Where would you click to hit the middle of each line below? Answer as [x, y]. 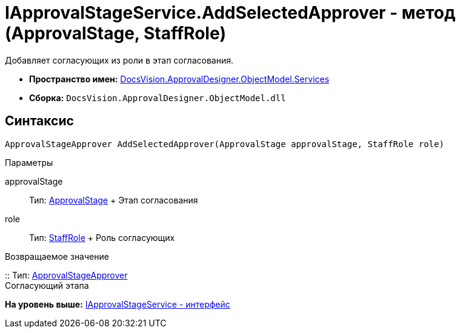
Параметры [29, 162]
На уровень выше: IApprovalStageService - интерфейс [118, 304]
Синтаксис [39, 121]
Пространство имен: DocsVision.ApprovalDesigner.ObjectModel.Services [179, 79]
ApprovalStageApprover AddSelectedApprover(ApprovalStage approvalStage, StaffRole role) [225, 144]
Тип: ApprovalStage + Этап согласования [114, 200]
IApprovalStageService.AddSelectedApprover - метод [230, 13]
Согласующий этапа [47, 285]
